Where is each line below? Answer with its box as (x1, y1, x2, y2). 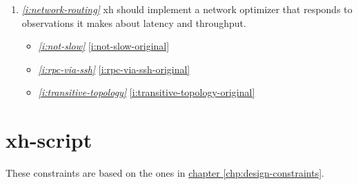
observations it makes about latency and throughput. (21, 15, 246, 30)
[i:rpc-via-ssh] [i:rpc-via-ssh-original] (38, 61, 190, 76)
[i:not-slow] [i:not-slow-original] (38, 39, 170, 53)
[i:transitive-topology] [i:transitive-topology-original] (38, 85, 255, 99)
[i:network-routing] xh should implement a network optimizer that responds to (21, 2, 352, 16)
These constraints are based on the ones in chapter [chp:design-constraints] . (6, 166, 325, 180)
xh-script (6, 126, 92, 154)
